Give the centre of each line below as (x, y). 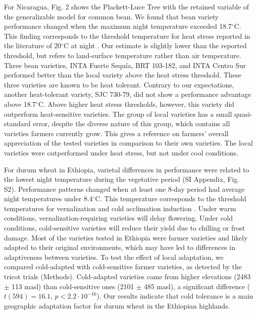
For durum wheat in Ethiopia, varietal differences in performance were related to (127, 169)
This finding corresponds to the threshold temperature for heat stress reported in (127, 36)
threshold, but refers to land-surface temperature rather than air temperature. (123, 55)
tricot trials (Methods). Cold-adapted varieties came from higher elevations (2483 (127, 276)
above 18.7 (20, 104)
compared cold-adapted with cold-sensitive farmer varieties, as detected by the (123, 267)
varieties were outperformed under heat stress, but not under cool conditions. (121, 152)
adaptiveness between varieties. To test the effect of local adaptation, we (114, 257)
